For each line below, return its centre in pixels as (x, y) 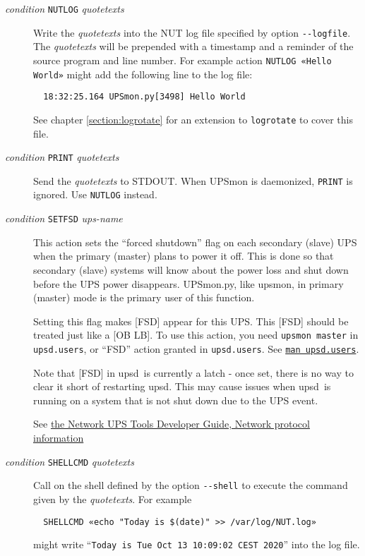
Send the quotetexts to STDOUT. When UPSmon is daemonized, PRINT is (193, 180)
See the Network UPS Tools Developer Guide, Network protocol (172, 424)
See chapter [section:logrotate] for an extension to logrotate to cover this (193, 119)
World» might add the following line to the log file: (143, 74)
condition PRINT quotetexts (62, 157)
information (59, 437)
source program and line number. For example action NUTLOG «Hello (182, 60)
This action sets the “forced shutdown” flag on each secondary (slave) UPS (195, 242)
